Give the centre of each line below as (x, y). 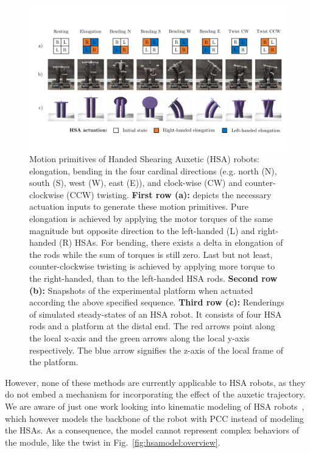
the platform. (54, 362)
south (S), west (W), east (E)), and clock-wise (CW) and (136, 183)
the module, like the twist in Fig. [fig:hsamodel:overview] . (113, 442)
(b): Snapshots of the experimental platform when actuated (141, 290)
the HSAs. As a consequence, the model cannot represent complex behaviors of (152, 430)
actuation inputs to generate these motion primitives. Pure (139, 206)
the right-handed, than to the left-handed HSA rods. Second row (153, 278)
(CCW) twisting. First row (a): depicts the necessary (169, 194)
